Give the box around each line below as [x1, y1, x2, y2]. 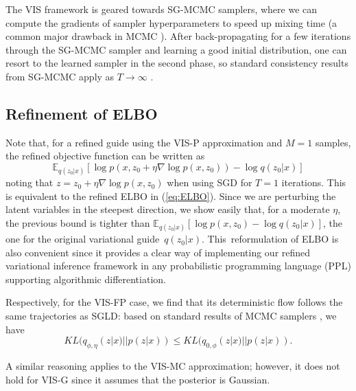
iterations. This [281, 175, 346, 190]
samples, [315, 135, 351, 149]
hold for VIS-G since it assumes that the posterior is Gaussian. [5, 372, 270, 386]
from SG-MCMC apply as [5, 69, 115, 83]
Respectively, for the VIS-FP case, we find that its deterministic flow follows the [5, 295, 343, 309]
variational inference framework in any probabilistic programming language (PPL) [5, 258, 351, 273]
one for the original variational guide [5, 232, 160, 246]
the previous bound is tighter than [5, 215, 150, 230]
